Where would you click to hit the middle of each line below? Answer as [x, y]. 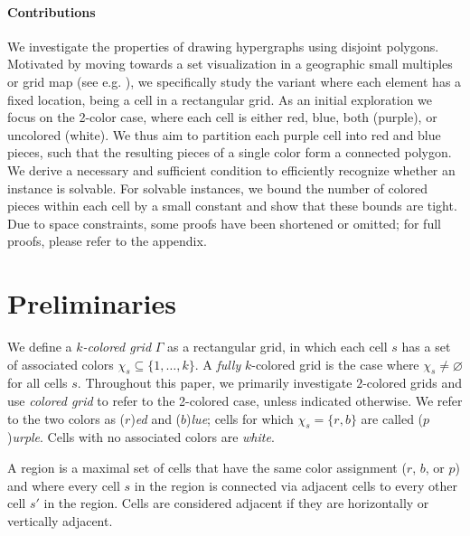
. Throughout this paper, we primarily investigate [215, 383]
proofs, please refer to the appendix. [107, 241]
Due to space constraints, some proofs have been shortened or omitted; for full [224, 223]
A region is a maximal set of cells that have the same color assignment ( [207, 468]
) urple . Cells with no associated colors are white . [141, 437]
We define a [40, 347]
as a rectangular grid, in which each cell [277, 347]
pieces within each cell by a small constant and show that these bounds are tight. [232, 206]
